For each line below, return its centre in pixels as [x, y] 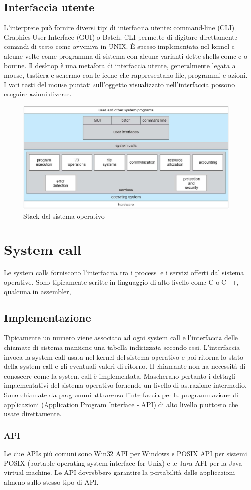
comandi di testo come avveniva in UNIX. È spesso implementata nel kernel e [119, 46]
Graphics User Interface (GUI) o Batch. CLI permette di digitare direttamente [121, 37]
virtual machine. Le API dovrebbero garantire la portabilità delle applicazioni [119, 472]
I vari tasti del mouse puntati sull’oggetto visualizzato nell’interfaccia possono [119, 84]
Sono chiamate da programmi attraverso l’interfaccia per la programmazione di [121, 395]
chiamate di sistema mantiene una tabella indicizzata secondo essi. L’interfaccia [122, 347]
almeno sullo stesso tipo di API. [51, 482]
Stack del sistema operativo [64, 215]
